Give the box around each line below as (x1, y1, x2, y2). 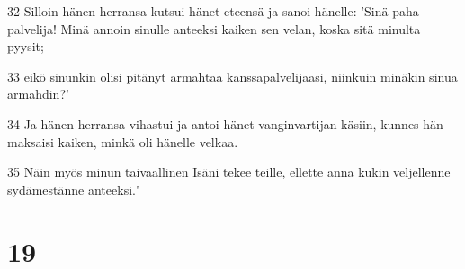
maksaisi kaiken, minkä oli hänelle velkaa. (7, 132, 238, 151)
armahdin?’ (7, 84, 69, 103)
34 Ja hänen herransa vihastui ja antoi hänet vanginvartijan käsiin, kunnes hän (7, 114, 443, 133)
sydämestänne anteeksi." (7, 179, 141, 198)
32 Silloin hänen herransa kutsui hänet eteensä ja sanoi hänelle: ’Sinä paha (7, 2, 419, 20)
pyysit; (7, 37, 44, 56)
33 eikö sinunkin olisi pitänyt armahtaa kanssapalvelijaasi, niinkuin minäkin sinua (7, 66, 458, 85)
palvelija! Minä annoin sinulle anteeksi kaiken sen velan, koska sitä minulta (7, 19, 421, 38)
